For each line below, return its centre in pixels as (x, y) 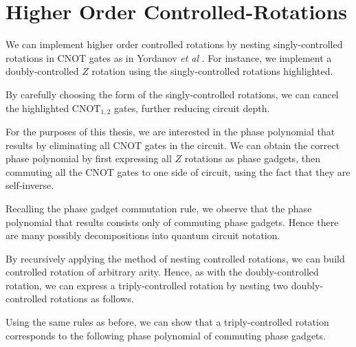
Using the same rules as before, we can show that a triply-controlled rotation (167, 322)
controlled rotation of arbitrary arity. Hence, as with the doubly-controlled (162, 272)
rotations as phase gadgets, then (252, 158)
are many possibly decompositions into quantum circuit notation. (143, 235)
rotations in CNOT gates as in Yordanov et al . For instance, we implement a (169, 57)
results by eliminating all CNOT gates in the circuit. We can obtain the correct (173, 145)
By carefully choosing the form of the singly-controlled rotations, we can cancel (172, 94)
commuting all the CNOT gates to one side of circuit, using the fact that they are (178, 171)
